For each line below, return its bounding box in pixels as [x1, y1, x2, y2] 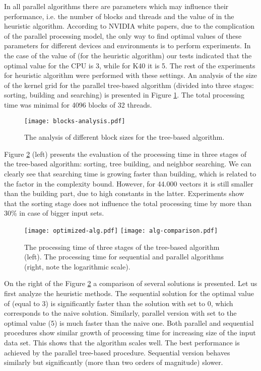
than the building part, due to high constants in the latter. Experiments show [4, 188, 244, 199]
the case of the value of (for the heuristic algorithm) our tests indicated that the [4, 50, 252, 60]
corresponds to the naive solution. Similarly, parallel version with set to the [4, 308, 237, 318]
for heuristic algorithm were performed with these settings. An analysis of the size [4, 70, 257, 80]
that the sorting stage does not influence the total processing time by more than [4, 198, 252, 208]
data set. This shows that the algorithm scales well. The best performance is [4, 337, 240, 347]
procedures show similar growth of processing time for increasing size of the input [4, 327, 256, 338]
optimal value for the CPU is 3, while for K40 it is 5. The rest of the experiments [4, 60, 255, 70]
